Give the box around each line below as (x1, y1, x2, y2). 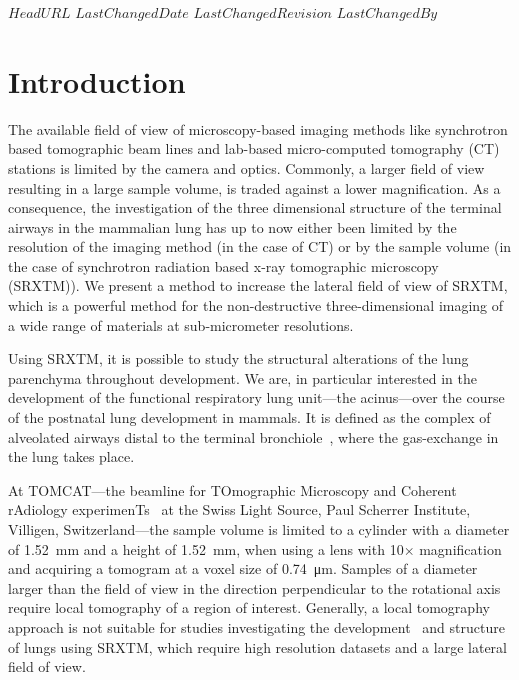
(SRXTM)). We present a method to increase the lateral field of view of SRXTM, (8, 275, 508, 296)
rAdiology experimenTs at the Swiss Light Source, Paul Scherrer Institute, (8, 499, 471, 520)
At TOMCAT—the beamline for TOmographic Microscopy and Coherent (8, 479, 457, 500)
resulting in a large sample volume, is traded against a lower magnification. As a (8, 177, 501, 198)
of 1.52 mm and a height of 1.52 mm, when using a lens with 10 (8, 538, 404, 559)
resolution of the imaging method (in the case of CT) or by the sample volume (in (8, 236, 512, 257)
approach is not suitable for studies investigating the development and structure (8, 616, 505, 637)
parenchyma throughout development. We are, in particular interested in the (8, 367, 477, 388)
